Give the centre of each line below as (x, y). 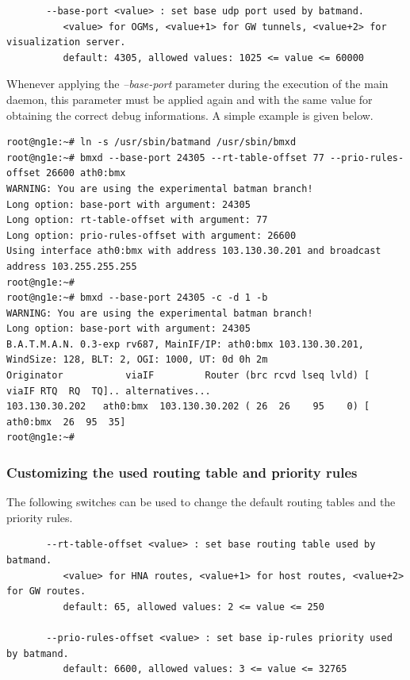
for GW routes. (46, 592)
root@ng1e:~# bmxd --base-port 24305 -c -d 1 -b (137, 298)
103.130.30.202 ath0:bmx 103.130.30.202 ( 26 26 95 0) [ (188, 407)
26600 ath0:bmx (86, 173)
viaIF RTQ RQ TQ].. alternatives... (109, 391)
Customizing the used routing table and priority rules (182, 472)
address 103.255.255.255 (72, 266)
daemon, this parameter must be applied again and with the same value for (190, 99)
